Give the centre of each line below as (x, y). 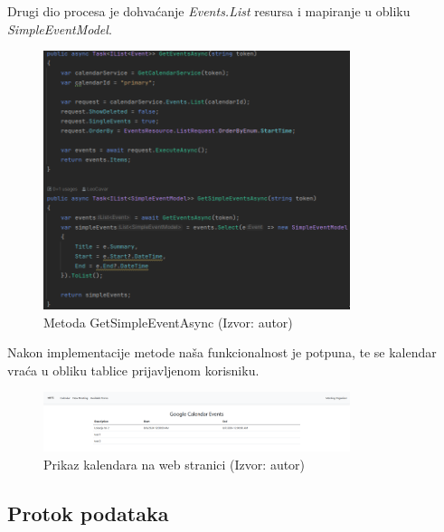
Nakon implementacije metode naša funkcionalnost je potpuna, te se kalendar (222, 352)
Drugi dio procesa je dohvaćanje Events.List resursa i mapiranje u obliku (209, 11)
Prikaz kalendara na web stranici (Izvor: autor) (175, 464)
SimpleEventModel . (60, 28)
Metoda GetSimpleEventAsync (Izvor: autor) (168, 322)
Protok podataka (88, 513)
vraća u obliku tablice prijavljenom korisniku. (133, 370)
